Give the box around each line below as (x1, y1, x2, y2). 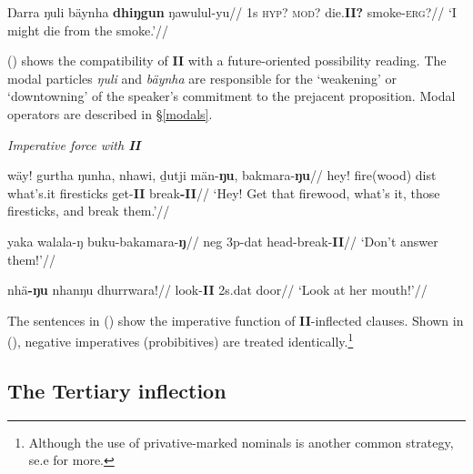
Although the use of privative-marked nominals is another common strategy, (28, 432, 454, 451)
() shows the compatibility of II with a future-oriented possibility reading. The (7, 51, 447, 70)
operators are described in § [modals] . (7, 104, 213, 123)
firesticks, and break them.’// (7, 201, 170, 220)
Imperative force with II (7, 135, 141, 154)
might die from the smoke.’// (7, 20, 169, 39)
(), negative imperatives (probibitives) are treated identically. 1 (7, 329, 354, 350)
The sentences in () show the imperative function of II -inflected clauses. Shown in (7, 310, 464, 329)
